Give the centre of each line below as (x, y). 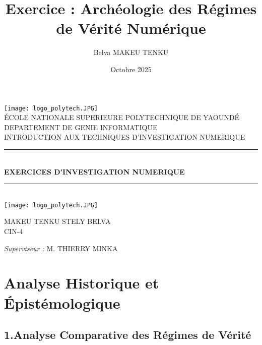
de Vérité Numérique (131, 28)
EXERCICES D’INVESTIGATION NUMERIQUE (94, 171)
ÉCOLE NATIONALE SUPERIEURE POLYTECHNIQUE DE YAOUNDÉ (122, 117)
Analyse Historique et (82, 283)
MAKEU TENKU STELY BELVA (57, 221)
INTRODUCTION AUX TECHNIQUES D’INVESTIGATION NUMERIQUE (125, 137)
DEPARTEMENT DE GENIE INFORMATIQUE (81, 127)
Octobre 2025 (131, 69)
